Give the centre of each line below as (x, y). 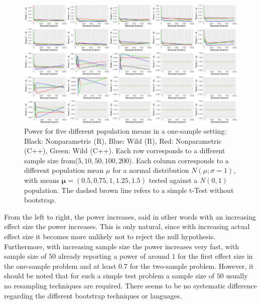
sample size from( (51, 160)
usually (237, 276)
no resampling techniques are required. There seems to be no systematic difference (130, 285)
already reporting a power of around (114, 256)
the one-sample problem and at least (60, 266)
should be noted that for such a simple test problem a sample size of (109, 276)
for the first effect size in (215, 256)
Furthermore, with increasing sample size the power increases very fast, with (121, 246)
